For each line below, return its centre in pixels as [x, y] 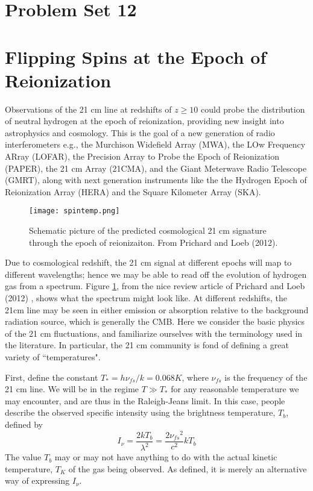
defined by [24, 424]
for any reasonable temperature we [235, 389]
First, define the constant [52, 377]
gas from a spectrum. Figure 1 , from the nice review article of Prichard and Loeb [155, 286]
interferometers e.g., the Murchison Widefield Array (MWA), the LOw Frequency [155, 144]
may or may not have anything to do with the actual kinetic [166, 457]
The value [23, 457]
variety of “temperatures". [53, 357]
